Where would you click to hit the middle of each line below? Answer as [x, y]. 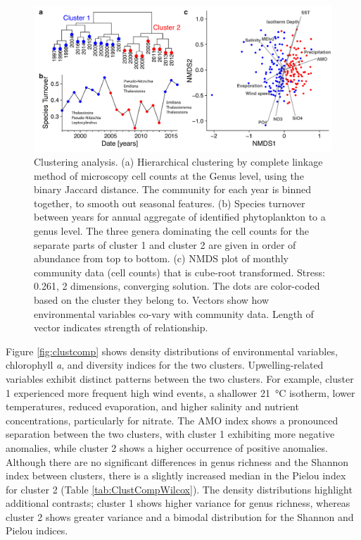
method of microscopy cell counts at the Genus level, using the [169, 175]
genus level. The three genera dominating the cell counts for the [172, 231]
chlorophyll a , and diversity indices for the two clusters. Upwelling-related [165, 365]
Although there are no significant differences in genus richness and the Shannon [177, 461]
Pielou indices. [37, 530]
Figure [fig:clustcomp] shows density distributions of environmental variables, [172, 351]
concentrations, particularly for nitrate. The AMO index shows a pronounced [172, 420]
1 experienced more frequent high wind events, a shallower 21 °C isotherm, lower [180, 392]
